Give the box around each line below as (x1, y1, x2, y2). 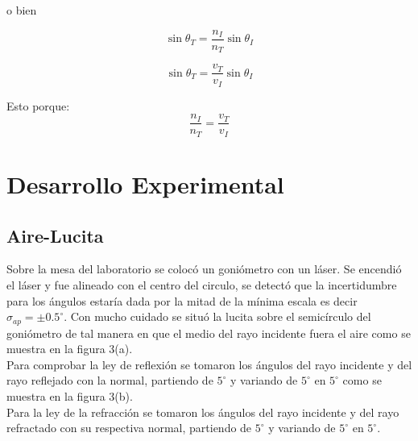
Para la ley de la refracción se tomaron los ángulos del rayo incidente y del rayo (6, 403, 399, 420)
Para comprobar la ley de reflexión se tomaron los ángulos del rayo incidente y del (6, 356, 412, 372)
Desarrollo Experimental (6, 167, 284, 200)
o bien (6, 2, 37, 18)
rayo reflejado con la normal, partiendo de (6, 372, 213, 389)
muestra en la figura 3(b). (6, 387, 133, 404)
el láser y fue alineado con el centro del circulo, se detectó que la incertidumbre (6, 276, 397, 293)
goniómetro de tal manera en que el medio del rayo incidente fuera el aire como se (6, 324, 411, 341)
